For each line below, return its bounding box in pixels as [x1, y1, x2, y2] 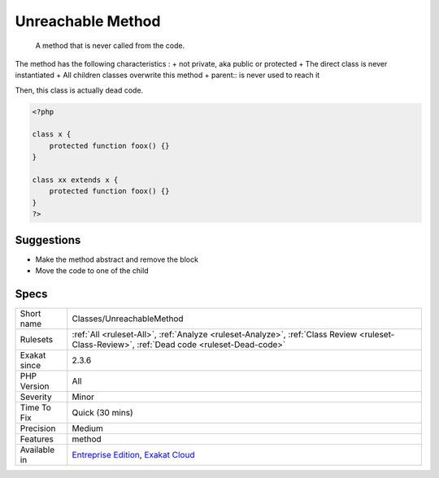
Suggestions [15, 232, 81, 247]
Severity [20, 391, 52, 402]
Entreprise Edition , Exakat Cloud [72, 450, 195, 461]
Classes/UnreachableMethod [72, 313, 184, 324]
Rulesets [20, 334, 53, 345]
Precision [20, 423, 56, 434]
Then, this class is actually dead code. [15, 85, 144, 95]
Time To [20, 402, 52, 414]
